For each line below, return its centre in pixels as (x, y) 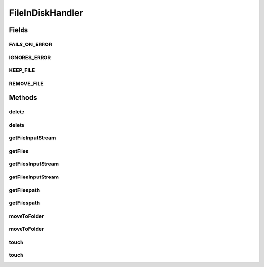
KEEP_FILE (22, 70)
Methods (23, 98)
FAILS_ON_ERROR (31, 44)
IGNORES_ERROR (30, 57)
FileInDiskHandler (46, 13)
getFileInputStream (33, 138)
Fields (19, 30)
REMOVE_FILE (26, 83)
